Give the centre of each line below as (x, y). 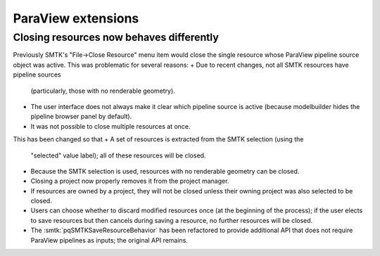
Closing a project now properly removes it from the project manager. (130, 181)
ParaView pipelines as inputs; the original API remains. (109, 240)
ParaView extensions (76, 18)
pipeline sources (37, 75)
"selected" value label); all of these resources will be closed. (118, 155)
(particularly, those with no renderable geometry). (103, 91)
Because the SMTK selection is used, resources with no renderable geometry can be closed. (165, 171)
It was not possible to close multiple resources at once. (110, 126)
